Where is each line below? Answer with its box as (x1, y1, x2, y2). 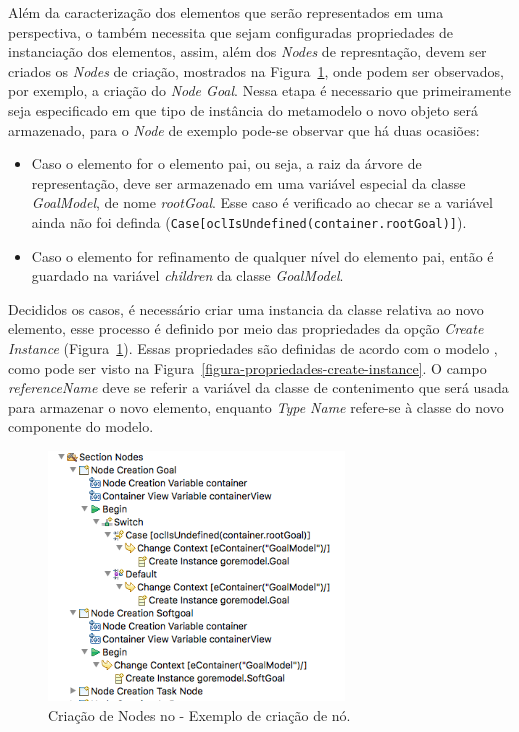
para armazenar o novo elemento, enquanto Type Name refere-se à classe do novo (8, 396, 504, 417)
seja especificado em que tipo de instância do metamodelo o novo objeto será (8, 99, 479, 120)
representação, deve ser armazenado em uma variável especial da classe (31, 172, 466, 193)
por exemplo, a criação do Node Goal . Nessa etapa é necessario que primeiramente (8, 80, 511, 101)
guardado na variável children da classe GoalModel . (31, 265, 344, 286)
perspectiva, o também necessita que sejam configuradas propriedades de (8, 21, 454, 42)
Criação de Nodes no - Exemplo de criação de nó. (48, 704, 351, 725)
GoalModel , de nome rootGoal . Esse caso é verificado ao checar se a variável (31, 192, 493, 213)
